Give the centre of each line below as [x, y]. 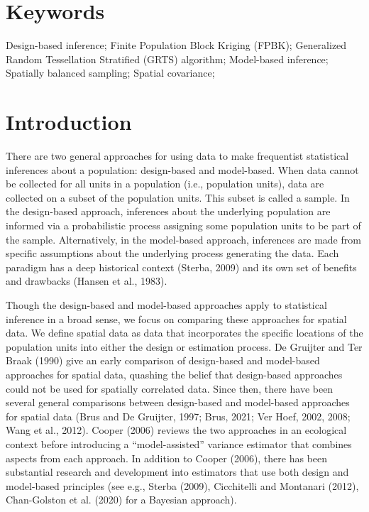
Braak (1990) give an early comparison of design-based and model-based [163, 360]
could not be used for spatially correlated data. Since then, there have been [170, 388]
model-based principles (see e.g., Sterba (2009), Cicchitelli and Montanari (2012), [182, 485]
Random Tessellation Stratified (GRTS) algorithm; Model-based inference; [167, 59]
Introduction [69, 122]
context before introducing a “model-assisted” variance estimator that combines [179, 443]
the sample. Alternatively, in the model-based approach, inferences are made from [183, 239]
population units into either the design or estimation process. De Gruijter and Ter [184, 346]
